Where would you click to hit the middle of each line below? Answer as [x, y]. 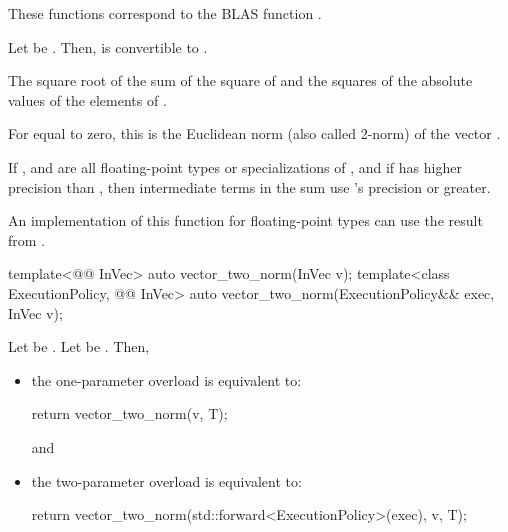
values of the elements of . [87, 99]
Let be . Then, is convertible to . [108, 46]
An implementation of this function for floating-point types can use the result [245, 220]
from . [26, 239]
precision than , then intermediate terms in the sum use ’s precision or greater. [249, 186]
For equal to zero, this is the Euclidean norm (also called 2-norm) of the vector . [254, 133]
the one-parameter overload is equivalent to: [166, 379]
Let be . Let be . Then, [79, 346]
